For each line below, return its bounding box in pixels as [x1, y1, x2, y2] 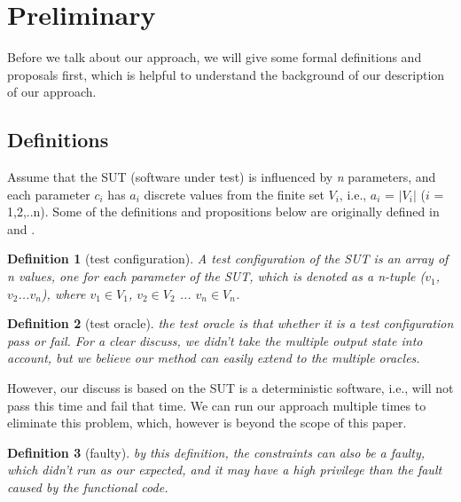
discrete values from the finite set [144, 184, 324, 203]
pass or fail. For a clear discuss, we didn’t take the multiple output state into [7, 331, 423, 349]
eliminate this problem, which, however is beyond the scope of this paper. [7, 413, 407, 432]
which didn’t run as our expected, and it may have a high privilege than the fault [7, 460, 442, 479]
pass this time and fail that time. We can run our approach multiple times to [7, 396, 426, 414]
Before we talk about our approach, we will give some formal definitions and [7, 48, 422, 67]
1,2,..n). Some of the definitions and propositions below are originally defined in [7, 202, 440, 221]
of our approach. [7, 82, 97, 101]
